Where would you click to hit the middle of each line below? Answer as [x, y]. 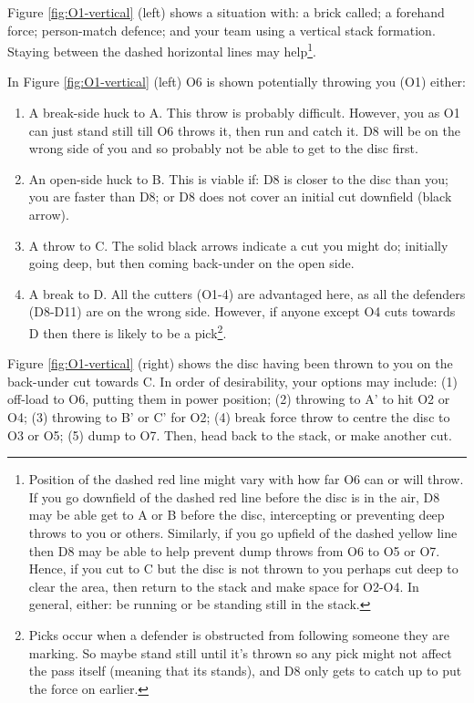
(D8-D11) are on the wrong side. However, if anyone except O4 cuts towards [242, 311]
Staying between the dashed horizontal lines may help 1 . [162, 50]
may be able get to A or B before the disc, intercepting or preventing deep [237, 515]
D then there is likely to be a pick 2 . [128, 331]
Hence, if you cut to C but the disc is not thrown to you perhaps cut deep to [243, 569]
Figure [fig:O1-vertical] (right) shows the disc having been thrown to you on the [230, 363]
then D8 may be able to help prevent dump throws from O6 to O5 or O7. [234, 550]
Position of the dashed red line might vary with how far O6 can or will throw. [246, 479]
